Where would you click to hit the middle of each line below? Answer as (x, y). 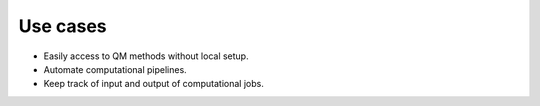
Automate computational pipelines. (115, 69)
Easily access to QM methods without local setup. (146, 56)
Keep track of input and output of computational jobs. (153, 84)
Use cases (62, 26)
